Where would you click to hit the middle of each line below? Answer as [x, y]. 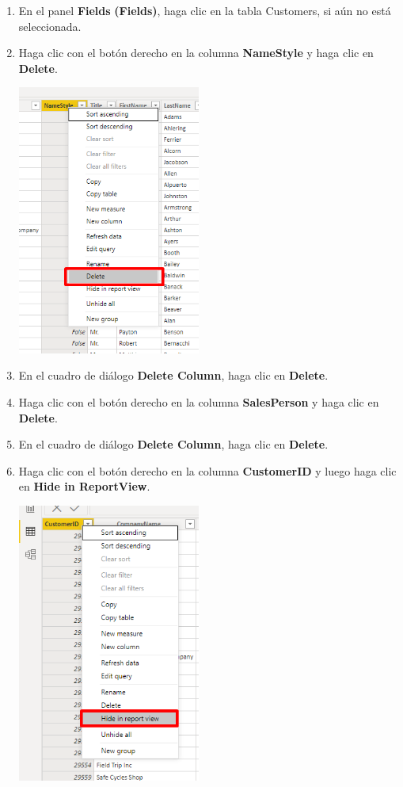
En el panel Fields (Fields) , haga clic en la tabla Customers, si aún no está [205, 10]
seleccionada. [50, 26]
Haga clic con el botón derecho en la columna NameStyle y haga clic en [196, 53]
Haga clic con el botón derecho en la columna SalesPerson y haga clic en [199, 401]
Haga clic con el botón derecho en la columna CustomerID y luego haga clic [207, 470]
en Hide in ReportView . [84, 486]
